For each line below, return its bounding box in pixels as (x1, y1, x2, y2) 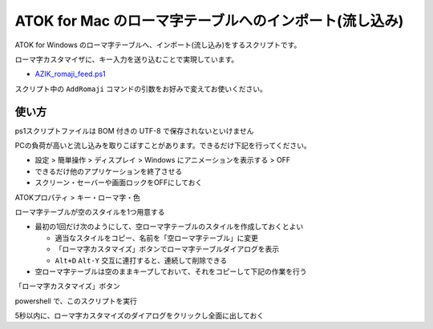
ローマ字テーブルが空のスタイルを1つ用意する (14, 207, 165, 216)
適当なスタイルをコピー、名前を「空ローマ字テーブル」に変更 (55, 233, 259, 243)
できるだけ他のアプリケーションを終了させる (34, 167, 183, 176)
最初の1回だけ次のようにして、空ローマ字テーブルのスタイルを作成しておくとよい (34, 222, 304, 231)
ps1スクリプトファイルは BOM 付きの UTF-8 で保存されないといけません (14, 126, 254, 135)
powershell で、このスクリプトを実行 (14, 296, 138, 306)
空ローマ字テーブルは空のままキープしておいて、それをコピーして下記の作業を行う (34, 267, 307, 276)
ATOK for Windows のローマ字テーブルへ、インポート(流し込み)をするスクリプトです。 (14, 40, 301, 50)
